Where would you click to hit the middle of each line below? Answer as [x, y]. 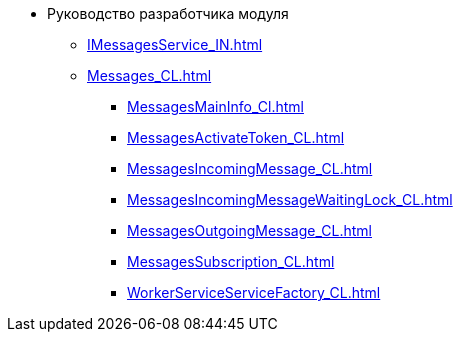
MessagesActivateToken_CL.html [236, 137]
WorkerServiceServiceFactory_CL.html [254, 292]
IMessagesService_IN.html [175, 44]
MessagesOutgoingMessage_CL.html [249, 230]
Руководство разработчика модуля [168, 13]
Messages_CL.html [149, 75]
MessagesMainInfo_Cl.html [215, 106]
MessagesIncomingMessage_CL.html [250, 168]
